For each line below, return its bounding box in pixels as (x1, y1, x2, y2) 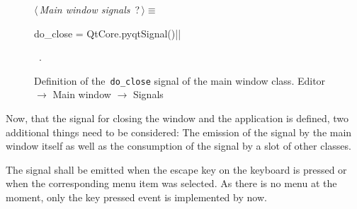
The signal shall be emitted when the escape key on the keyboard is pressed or (6, 162, 347, 177)
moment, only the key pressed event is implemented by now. (6, 190, 267, 204)
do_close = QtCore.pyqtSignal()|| (34, 25, 181, 40)
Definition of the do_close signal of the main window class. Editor (34, 73, 326, 88)
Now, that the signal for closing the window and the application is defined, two (6, 111, 349, 126)
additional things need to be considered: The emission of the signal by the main (6, 124, 352, 139)
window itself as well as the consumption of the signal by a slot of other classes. (6, 138, 351, 153)
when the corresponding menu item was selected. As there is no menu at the (6, 176, 337, 191)
